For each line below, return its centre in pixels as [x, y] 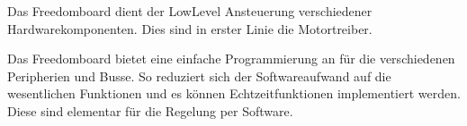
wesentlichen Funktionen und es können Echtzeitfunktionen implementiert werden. [234, 93]
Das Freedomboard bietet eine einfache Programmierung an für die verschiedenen [231, 59]
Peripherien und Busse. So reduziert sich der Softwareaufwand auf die [199, 76]
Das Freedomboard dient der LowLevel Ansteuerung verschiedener [190, 11]
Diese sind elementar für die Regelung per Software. [150, 110]
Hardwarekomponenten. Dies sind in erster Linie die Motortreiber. [190, 28]
